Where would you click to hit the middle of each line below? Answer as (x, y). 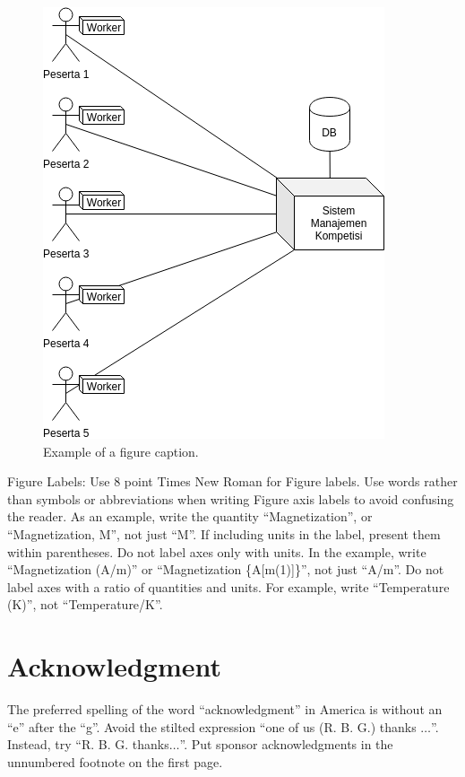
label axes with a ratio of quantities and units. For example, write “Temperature (228, 586)
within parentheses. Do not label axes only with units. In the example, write (217, 551)
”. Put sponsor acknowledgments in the (286, 744)
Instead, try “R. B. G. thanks (88, 744)
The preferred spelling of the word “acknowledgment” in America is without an (225, 709)
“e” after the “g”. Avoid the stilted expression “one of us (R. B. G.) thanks (212, 726)
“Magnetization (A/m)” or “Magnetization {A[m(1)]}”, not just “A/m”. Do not (226, 569)
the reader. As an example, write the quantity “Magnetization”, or (190, 516)
